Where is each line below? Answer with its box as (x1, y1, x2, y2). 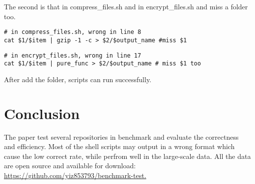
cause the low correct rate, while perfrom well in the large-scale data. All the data (4, 151, 251, 161)
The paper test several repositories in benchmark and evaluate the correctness (4, 131, 239, 142)
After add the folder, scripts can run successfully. (4, 74, 152, 84)
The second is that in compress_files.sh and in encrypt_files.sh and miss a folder (4, 1, 248, 11)
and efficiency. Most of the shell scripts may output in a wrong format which (4, 141, 235, 152)
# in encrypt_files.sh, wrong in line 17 (4, 52, 142, 59)
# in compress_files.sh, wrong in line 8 (4, 29, 142, 36)
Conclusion (4, 103, 80, 123)
